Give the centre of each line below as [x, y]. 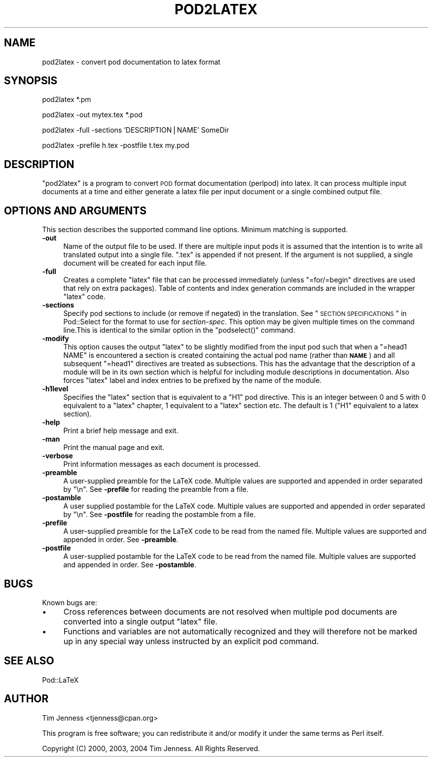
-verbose [57, 456]
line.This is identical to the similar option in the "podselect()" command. [179, 330]
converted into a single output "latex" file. [140, 621]
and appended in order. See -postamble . [130, 565]
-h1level [55, 389]
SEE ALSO [29, 661]
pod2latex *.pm [67, 100]
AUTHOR [26, 699]
